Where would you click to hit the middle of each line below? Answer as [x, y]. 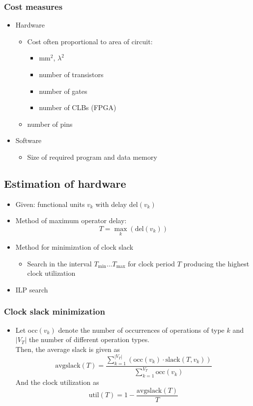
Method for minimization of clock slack [74, 247]
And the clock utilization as [57, 382]
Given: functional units [50, 204]
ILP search [32, 289]
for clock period [152, 263]
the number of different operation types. [89, 339]
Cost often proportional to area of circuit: [90, 41]
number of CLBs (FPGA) [78, 107]
